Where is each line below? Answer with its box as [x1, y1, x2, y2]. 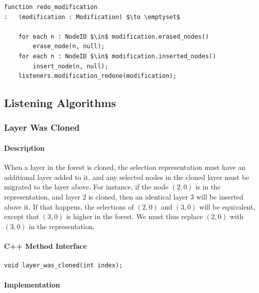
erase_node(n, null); [33, 43, 105, 50]
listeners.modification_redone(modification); [18, 72, 177, 80]
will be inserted [196, 191, 243, 202]
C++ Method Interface [4, 240, 87, 251]
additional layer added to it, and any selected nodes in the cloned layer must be [4, 171, 249, 182]
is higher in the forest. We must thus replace [66, 211, 203, 222]
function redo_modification [4, 4, 98, 11]
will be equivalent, [199, 201, 255, 212]
